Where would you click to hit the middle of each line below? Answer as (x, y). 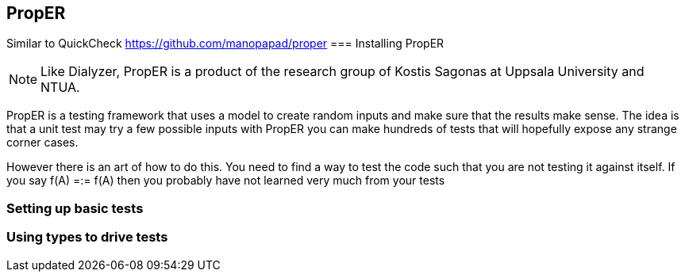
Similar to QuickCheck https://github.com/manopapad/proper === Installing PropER (225, 44)
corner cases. (42, 143)
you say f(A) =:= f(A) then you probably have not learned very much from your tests (226, 181)
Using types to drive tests (87, 237)
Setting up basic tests (75, 208)
